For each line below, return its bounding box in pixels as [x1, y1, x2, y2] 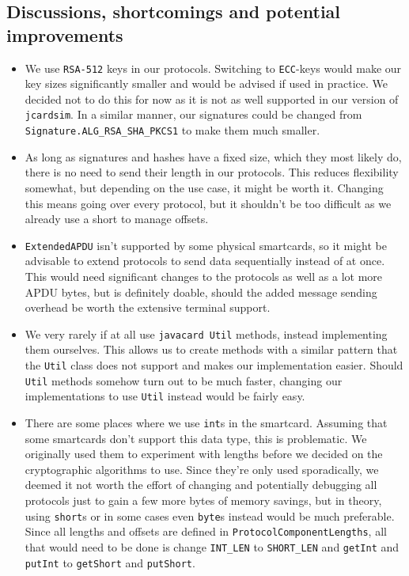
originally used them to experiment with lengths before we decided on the [25, 445, 383, 462]
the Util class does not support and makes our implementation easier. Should [25, 357, 403, 373]
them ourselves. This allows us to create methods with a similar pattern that [25, 341, 398, 358]
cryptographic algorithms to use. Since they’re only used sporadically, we [25, 460, 379, 477]
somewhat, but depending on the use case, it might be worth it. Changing [25, 179, 384, 195]
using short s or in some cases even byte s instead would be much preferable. [25, 507, 395, 524]
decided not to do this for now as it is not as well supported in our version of [25, 90, 399, 107]
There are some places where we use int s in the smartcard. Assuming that [25, 414, 388, 430]
